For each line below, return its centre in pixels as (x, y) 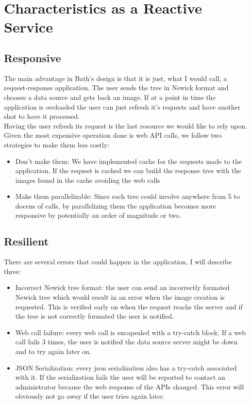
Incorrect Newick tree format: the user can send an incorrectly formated (122, 287)
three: (13, 271)
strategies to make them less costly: (57, 144)
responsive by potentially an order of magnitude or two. (98, 215)
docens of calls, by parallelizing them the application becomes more (116, 205)
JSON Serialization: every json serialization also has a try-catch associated (126, 367)
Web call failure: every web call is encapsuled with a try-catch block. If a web (131, 332)
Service (28, 27)
